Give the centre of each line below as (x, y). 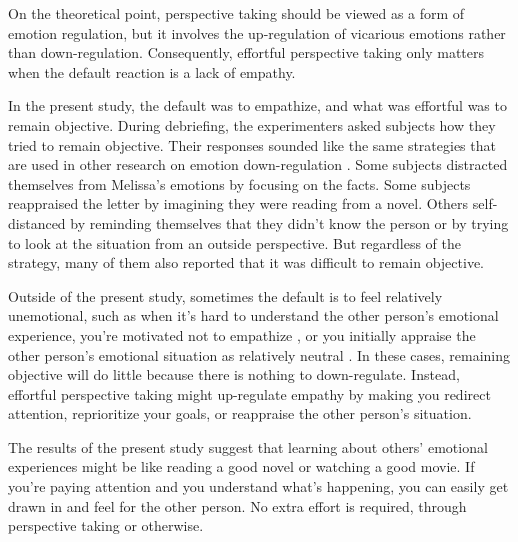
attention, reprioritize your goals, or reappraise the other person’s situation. (240, 413)
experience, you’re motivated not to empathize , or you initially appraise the (242, 334)
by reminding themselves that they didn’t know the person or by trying (289, 222)
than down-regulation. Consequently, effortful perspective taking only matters (246, 52)
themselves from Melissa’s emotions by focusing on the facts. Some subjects (239, 183)
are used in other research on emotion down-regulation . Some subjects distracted (258, 164)
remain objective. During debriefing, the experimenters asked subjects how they (252, 124)
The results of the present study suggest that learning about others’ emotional (248, 446)
